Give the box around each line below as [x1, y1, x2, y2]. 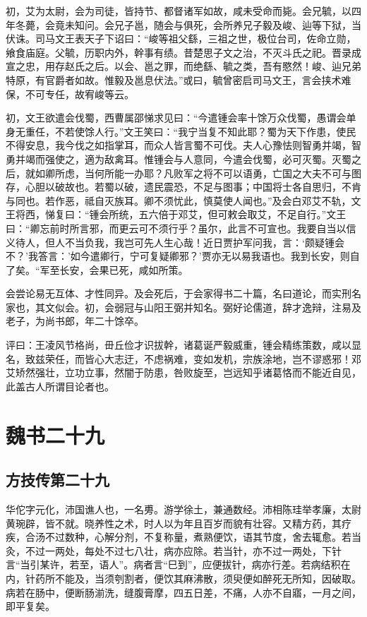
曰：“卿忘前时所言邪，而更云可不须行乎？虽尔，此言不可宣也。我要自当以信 [6, 220, 356, 235]
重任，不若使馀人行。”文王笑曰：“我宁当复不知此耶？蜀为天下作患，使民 [25, 124, 356, 138]
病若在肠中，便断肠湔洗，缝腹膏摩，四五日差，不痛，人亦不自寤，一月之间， [6, 585, 361, 599]
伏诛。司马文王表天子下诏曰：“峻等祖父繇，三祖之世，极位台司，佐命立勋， [6, 31, 356, 46]
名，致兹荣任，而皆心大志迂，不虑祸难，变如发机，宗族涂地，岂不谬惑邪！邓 [6, 351, 361, 366]
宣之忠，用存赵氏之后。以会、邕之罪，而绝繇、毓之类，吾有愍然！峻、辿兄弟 [6, 59, 361, 73]
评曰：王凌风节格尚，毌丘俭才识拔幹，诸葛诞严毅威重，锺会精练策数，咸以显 [6, 337, 361, 352]
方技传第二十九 [6, 469, 109, 491]
